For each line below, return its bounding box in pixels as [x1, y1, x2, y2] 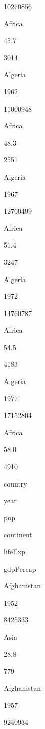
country [4, 478, 27, 489]
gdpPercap [4, 563, 36, 574]
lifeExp [4, 546, 25, 557]
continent [4, 529, 32, 540]
